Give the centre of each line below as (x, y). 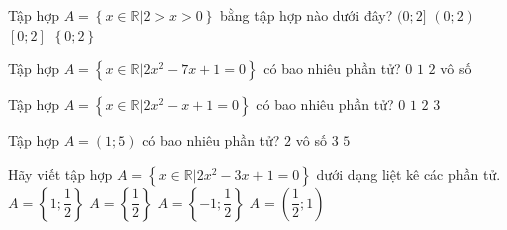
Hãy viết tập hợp (60, 173)
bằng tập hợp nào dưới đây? (306, 15)
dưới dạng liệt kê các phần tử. (408, 173)
